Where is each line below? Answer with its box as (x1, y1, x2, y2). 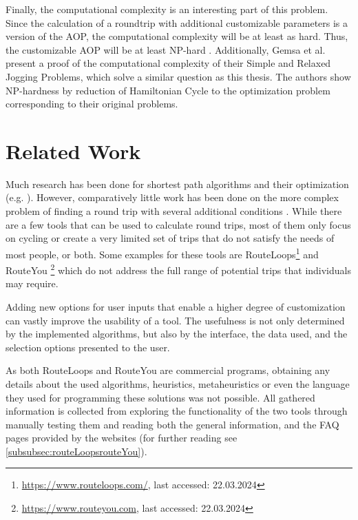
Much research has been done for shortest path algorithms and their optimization (6, 176, 349, 191)
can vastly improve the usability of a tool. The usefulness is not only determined (6, 313, 345, 327)
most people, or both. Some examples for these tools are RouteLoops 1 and (6, 245, 319, 261)
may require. (6, 276, 59, 291)
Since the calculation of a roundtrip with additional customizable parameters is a (6, 15, 348, 30)
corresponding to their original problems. (6, 96, 178, 111)
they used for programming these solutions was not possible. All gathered (6, 390, 315, 404)
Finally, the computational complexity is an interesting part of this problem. (6, 2, 328, 16)
